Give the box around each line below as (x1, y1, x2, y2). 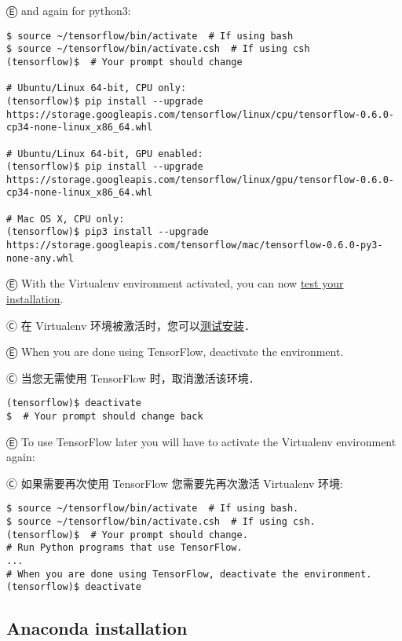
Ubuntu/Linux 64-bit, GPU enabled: (17, 148, 203, 159)
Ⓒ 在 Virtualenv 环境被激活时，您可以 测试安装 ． (6, 317, 255, 333)
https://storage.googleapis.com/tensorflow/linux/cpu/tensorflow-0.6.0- (6, 108, 394, 120)
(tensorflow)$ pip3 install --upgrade (6, 226, 209, 238)
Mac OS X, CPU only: (17, 213, 125, 225)
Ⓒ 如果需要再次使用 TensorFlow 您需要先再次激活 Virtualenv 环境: (6, 474, 343, 491)
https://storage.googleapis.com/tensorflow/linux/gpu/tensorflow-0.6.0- (6, 174, 394, 185)
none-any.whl (6, 252, 74, 264)
